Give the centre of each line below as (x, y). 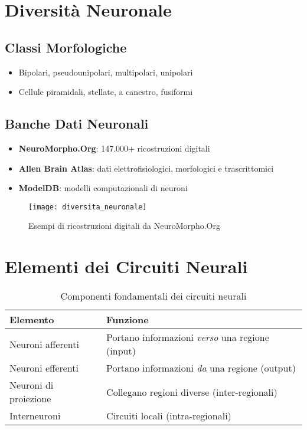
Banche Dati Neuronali (77, 124)
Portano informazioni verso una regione (188, 337)
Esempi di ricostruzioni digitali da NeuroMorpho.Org (124, 226)
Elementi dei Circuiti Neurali (126, 266)
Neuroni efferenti (44, 368)
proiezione (30, 399)
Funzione (128, 320)
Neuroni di (32, 385)
